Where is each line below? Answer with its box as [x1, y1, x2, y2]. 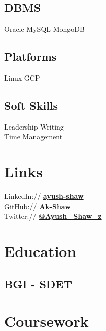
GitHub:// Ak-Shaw [4, 200, 71, 211]
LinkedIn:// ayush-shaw [4, 191, 84, 201]
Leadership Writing [4, 121, 64, 132]
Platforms [4, 48, 57, 64]
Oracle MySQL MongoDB [4, 23, 85, 34]
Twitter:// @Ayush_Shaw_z [4, 211, 102, 221]
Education [4, 241, 77, 262]
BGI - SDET [4, 275, 73, 291]
